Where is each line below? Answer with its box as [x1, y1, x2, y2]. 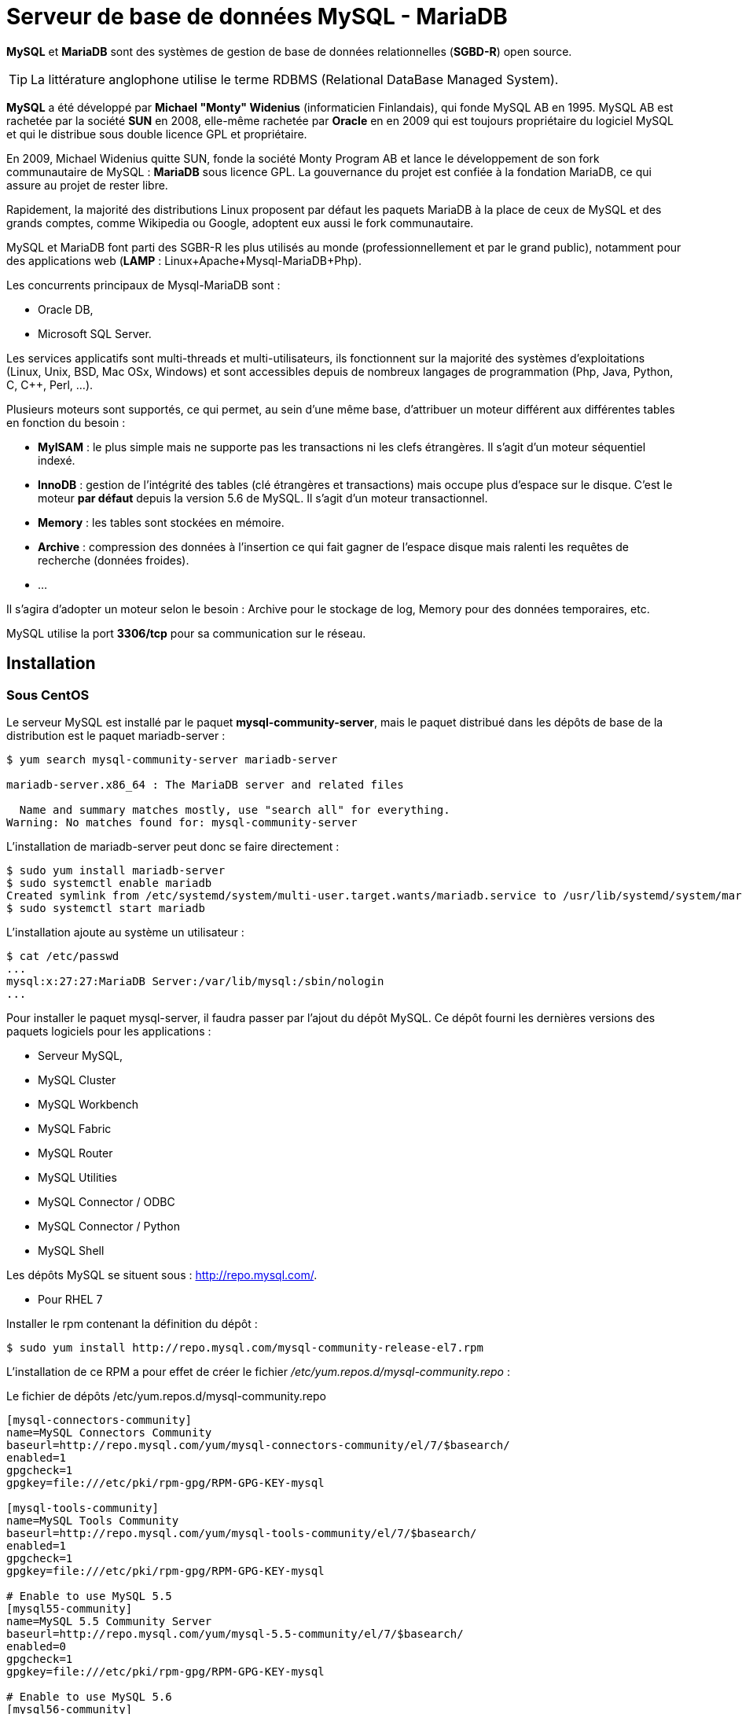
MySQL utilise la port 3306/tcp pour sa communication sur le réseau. [6, 626, 366, 640]
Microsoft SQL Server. [38, 326, 152, 340]
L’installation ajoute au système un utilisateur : [6, 925, 244, 939]
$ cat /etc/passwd [6, 949, 119, 962]
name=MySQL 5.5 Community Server [6, 1614, 212, 1628]
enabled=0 [6, 1639, 66, 1653]
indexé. [38, 453, 75, 467]
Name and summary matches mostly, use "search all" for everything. [19, 803, 450, 816]
